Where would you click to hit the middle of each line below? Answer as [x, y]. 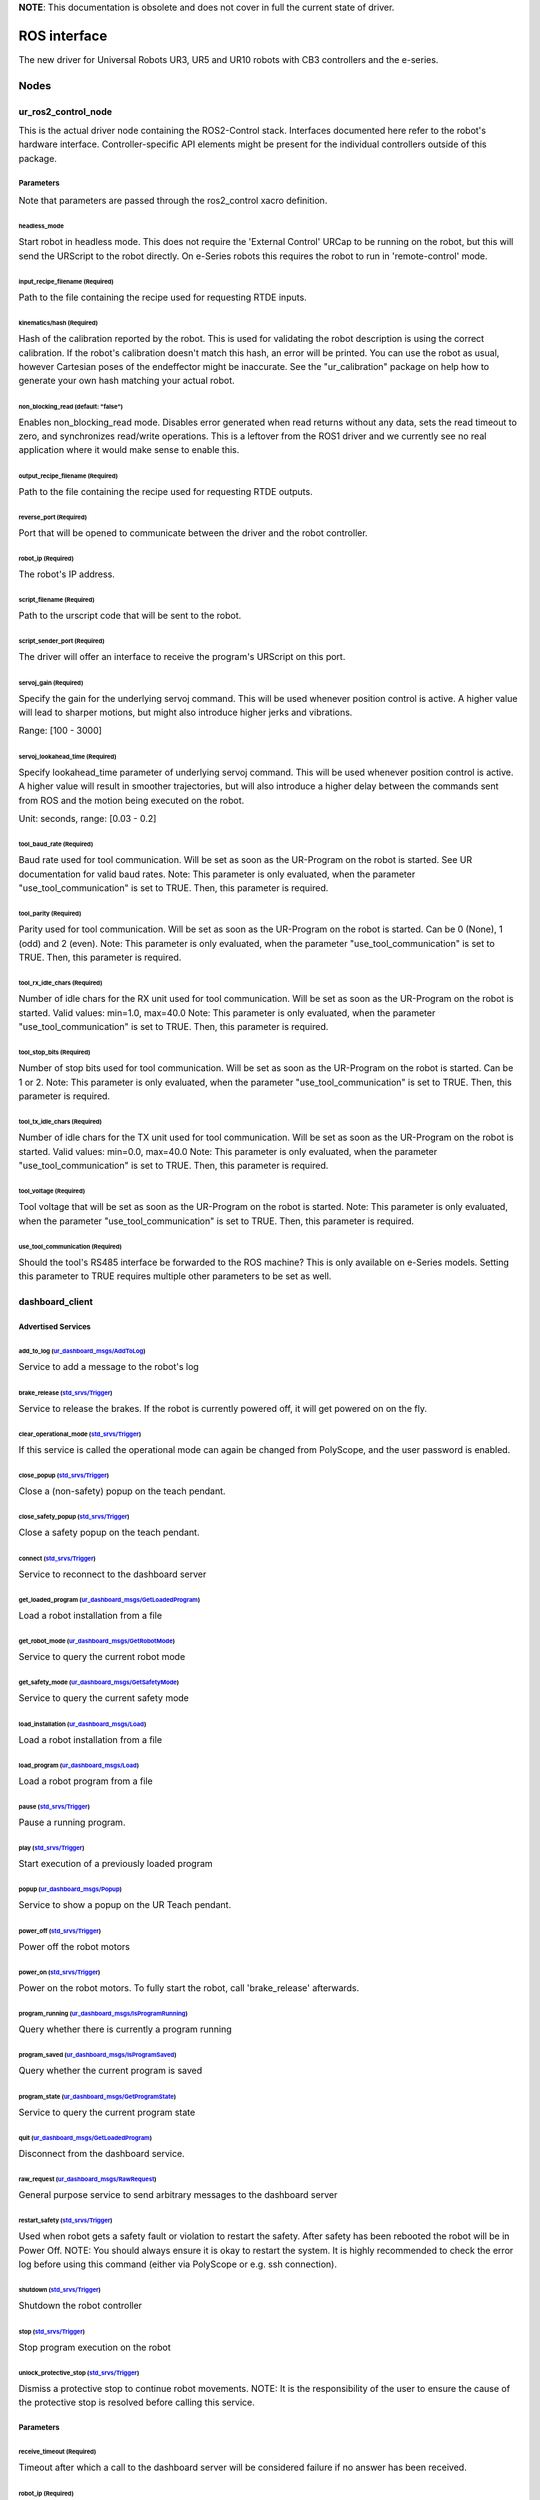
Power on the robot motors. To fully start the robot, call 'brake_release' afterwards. [189, 1987]
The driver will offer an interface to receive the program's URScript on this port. [182, 657]
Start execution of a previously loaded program [116, 1864]
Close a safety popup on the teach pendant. [109, 1532]
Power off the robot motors [74, 1946]
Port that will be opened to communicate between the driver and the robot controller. [193, 532]
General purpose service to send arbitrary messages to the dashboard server [178, 2195]
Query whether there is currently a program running [125, 2029]
